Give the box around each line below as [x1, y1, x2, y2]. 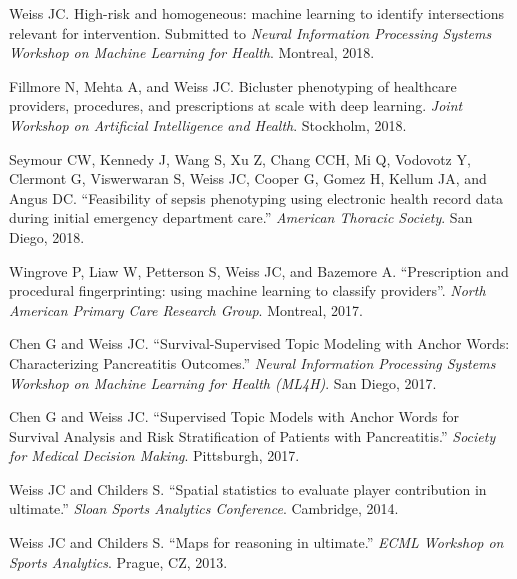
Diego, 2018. [9, 226, 85, 247]
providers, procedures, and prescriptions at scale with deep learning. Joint [9, 95, 463, 116]
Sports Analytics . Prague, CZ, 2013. [9, 551, 228, 572]
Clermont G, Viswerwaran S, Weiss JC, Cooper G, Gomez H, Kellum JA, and [9, 168, 487, 189]
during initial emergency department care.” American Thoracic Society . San [9, 207, 473, 228]
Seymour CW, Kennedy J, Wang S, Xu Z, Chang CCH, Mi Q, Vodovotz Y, [9, 148, 471, 169]
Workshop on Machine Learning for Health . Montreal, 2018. [9, 42, 375, 63]
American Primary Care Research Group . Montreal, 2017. [9, 299, 363, 320]
